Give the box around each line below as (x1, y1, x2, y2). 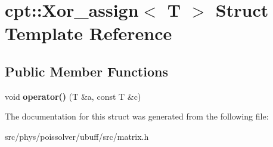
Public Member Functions (5, 62, 168, 80)
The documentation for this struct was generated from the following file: (5, 110, 269, 122)
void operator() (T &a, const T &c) (5, 90, 141, 102)
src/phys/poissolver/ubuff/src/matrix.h (5, 130, 149, 142)
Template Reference (5, 21, 172, 45)
